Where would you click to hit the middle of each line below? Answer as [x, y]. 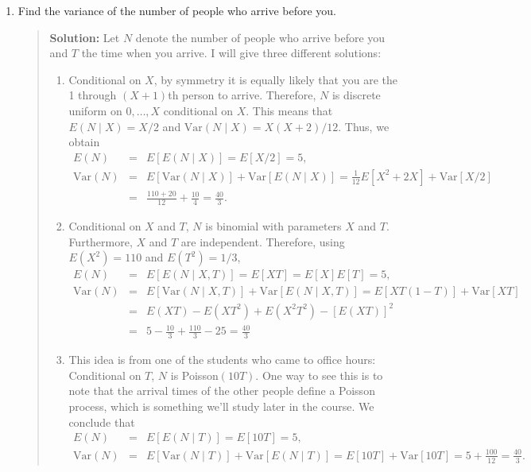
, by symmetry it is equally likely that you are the [275, 79]
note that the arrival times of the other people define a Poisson [222, 391]
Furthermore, [101, 241]
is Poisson [194, 375]
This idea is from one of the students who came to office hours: [222, 360]
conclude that [102, 422]
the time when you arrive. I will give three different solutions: [231, 53]
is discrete [356, 95]
